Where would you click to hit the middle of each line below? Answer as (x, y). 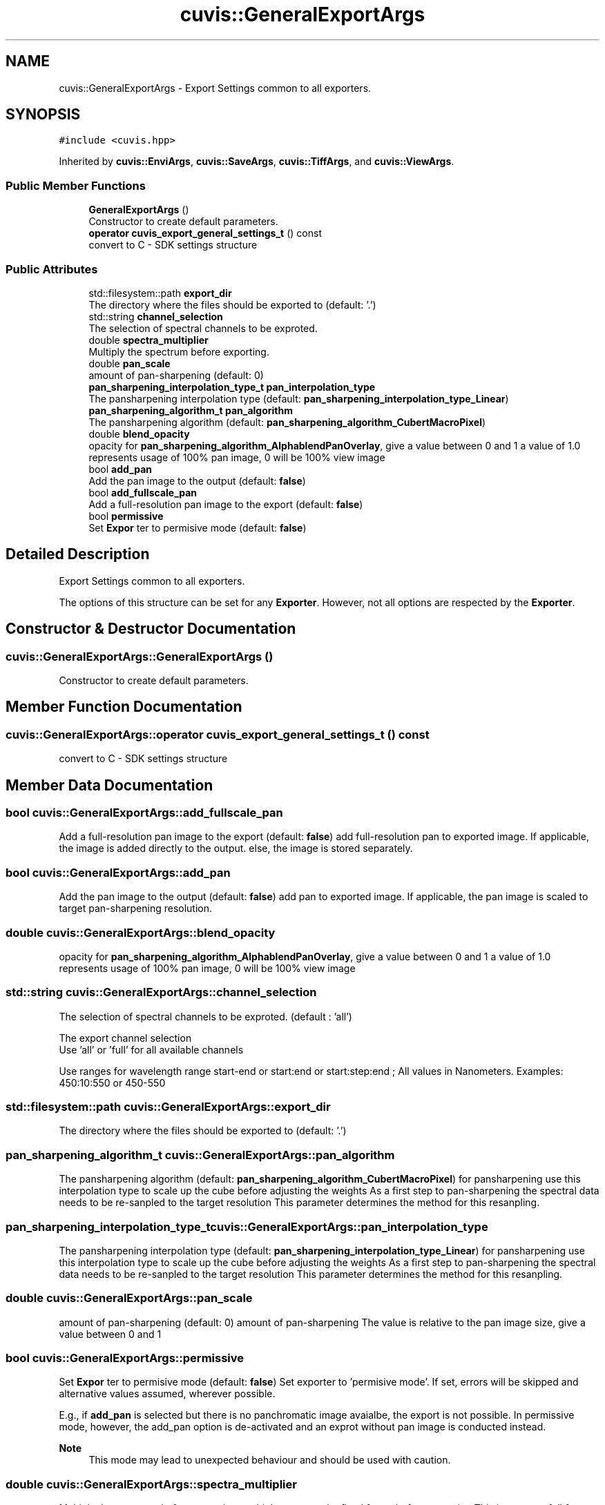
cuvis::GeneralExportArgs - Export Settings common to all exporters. (215, 88)
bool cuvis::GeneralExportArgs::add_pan (118, 872)
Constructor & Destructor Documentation (151, 629)
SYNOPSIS (43, 115)
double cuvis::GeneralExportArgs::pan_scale (129, 1298)
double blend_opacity (139, 434)
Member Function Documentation (124, 707)
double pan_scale (129, 363)
